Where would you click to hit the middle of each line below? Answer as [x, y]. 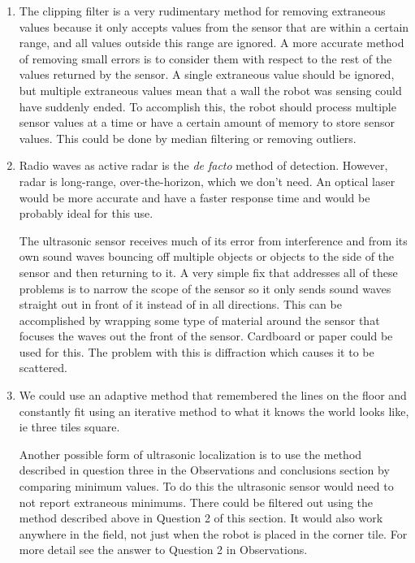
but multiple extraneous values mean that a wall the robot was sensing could [210, 90]
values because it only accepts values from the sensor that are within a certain [214, 26]
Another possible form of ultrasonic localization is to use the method [190, 454]
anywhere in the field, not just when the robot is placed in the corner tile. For [213, 533]
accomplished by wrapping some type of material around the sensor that [199, 320]
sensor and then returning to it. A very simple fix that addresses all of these [208, 272]
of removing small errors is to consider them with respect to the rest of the [205, 58]
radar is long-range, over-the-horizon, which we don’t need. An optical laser [207, 181]
